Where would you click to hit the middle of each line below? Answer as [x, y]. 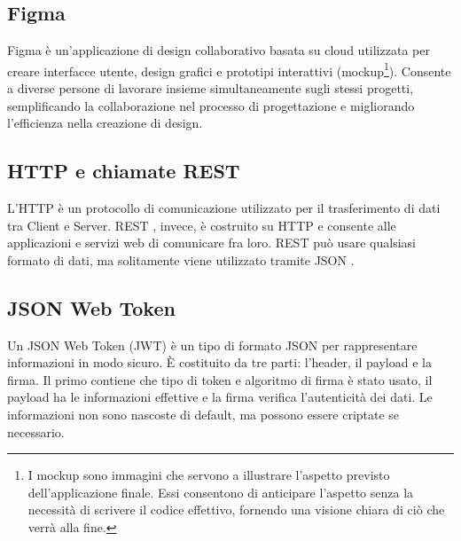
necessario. [36, 431]
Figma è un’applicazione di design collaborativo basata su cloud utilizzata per [219, 50]
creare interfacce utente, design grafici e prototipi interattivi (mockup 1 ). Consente [229, 69]
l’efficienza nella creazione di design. [105, 123]
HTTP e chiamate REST [124, 171]
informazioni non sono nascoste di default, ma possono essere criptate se [203, 414]
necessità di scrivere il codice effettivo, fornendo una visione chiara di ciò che [236, 510]
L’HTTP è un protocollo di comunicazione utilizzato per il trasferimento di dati [224, 208]
